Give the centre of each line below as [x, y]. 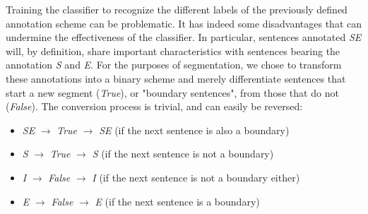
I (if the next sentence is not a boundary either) [196, 177]
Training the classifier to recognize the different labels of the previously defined [177, 9]
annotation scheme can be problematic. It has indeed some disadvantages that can [184, 23]
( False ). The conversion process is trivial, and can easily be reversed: [154, 106]
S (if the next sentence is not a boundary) [183, 154]
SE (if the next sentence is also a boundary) [194, 130]
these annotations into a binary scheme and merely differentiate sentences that [176, 78]
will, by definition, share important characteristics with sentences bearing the [173, 50]
